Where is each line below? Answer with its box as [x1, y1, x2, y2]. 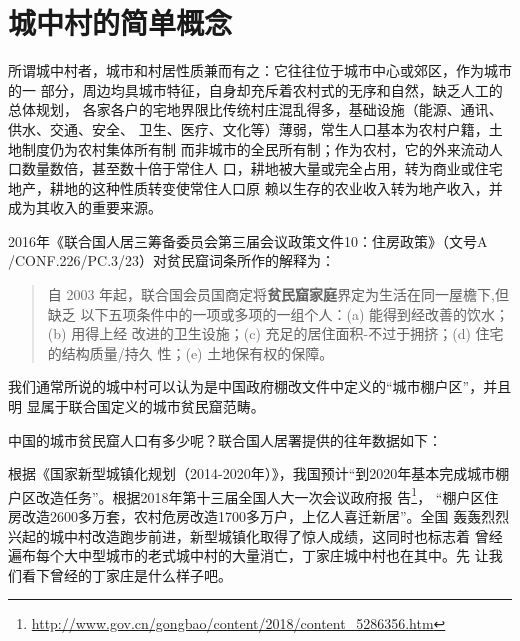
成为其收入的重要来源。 [8, 197, 162, 218]
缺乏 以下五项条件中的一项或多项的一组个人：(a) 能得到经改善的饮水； [47, 303, 510, 324]
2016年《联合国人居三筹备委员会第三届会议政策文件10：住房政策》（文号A [8, 230, 488, 251]
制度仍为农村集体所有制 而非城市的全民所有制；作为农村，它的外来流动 [21, 138, 489, 159]
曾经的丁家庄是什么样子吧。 [49, 564, 232, 585]
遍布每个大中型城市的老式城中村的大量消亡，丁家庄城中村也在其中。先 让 [8, 545, 489, 566]
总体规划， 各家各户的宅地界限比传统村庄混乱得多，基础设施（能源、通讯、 [8, 99, 503, 120]
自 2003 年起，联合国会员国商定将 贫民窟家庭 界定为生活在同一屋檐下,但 [47, 284, 510, 305]
